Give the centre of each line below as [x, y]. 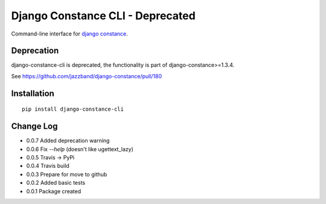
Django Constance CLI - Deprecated [103, 16]
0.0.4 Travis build [48, 166]
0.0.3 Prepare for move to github [67, 174]
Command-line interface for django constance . [69, 34]
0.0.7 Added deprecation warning [68, 141]
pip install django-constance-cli [73, 109]
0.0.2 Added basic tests [56, 183]
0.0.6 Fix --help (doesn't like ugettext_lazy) [80, 149]
